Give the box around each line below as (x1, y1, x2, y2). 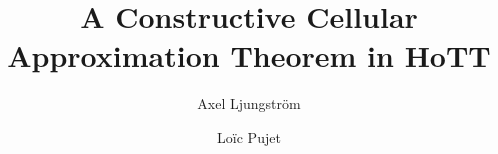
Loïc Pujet (217, 126, 281, 147)
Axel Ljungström (197, 93, 301, 114)
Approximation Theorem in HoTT (7, 35, 491, 76)
